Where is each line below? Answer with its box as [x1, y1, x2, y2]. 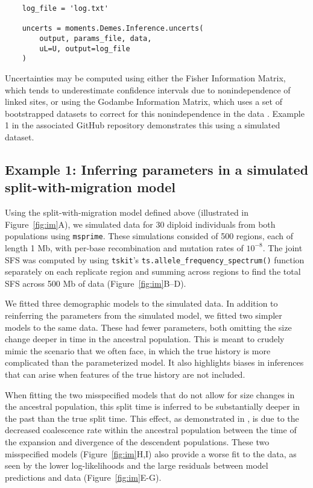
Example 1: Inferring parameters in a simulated [5, 160, 309, 178]
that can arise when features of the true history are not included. [5, 368, 245, 380]
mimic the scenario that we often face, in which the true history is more [5, 344, 271, 357]
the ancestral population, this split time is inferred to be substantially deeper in [5, 400, 300, 413]
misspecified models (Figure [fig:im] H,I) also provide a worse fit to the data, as [5, 447, 297, 460]
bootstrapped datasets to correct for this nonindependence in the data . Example [5, 107, 305, 119]
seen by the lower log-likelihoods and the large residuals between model [5, 459, 268, 472]
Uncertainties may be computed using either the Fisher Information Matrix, [5, 71, 286, 84]
